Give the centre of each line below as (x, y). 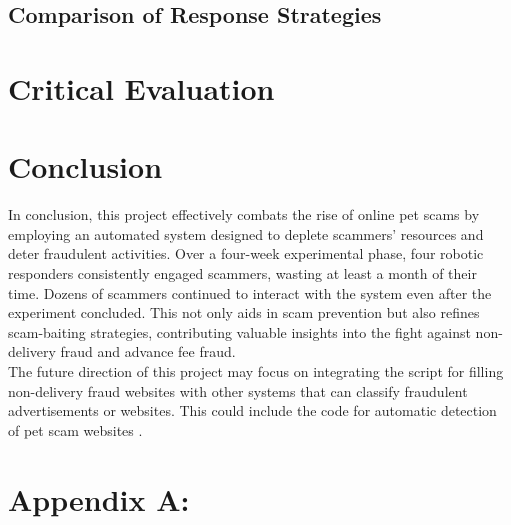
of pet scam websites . (75, 429)
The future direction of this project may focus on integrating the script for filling (256, 371)
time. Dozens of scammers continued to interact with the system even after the (250, 292)
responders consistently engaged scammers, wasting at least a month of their (242, 273)
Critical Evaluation (141, 87)
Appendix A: (99, 498)
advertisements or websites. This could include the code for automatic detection (252, 410)
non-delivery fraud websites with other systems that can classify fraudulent (238, 390)
